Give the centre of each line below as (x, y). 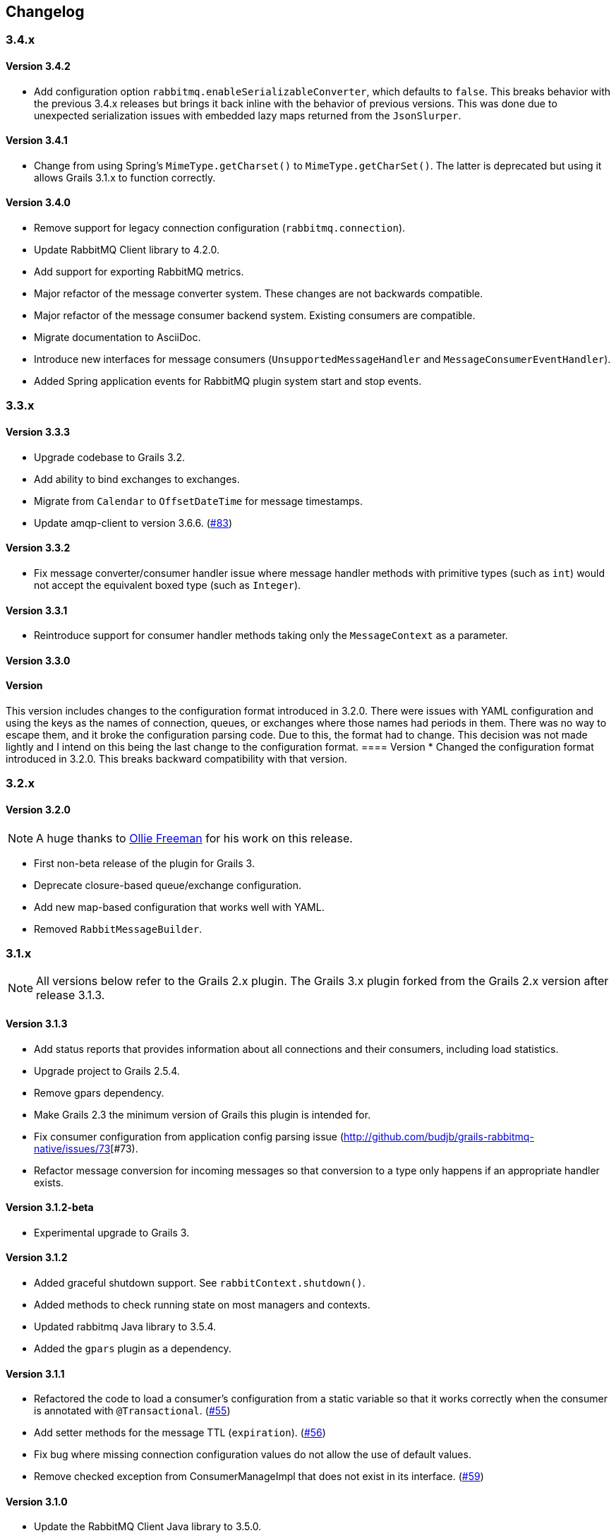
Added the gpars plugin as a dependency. (133, 1348)
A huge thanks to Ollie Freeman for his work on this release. (194, 838)
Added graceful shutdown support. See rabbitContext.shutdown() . (200, 1282)
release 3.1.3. (71, 995)
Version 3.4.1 (37, 141)
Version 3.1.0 (37, 1501)
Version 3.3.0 (38, 660)
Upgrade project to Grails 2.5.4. (107, 1071)
